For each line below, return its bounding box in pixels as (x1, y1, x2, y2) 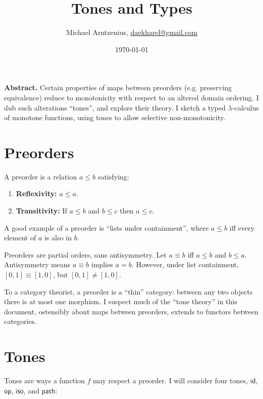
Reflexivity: (16, 188, 57, 199)
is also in (44, 232, 72, 243)
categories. (4, 316, 36, 327)
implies (91, 259, 114, 270)
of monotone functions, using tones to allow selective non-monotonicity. (4, 112, 226, 123)
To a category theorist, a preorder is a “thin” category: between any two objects (4, 286, 253, 297)
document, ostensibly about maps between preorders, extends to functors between (4, 306, 258, 316)
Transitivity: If (16, 205, 67, 215)
